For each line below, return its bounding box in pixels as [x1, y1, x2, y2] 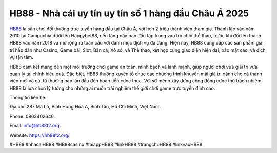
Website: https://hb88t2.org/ [9, 132, 70, 138]
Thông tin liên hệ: [9, 95, 47, 101]
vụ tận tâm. [9, 54, 33, 60]
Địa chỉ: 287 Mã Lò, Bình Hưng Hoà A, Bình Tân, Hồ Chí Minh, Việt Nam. [9, 104, 161, 110]
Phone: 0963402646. [9, 113, 55, 119]
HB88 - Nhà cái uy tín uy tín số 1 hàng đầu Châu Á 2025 [9, 8, 249, 19]
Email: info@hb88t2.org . [9, 123, 61, 129]
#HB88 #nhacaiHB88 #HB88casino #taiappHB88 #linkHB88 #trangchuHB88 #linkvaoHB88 [9, 141, 203, 148]
